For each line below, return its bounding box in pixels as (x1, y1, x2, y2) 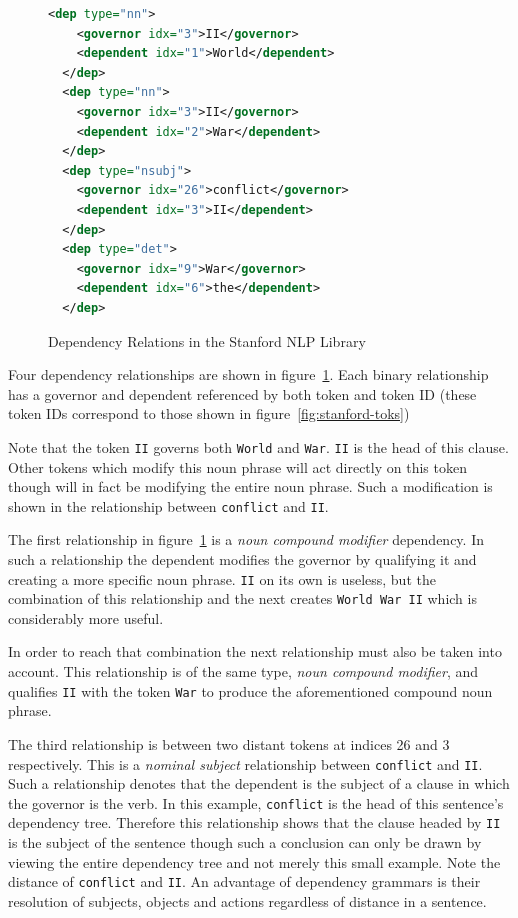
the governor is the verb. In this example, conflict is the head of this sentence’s (8, 792, 504, 813)
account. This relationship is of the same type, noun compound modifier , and (8, 661, 479, 682)
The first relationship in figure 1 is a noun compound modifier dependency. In (8, 529, 484, 550)
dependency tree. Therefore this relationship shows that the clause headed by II (8, 812, 501, 833)
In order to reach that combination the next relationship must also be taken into (8, 641, 502, 662)
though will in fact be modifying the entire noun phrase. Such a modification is (8, 476, 493, 497)
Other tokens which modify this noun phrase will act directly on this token (8, 456, 467, 477)
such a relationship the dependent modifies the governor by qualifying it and (8, 548, 477, 569)
